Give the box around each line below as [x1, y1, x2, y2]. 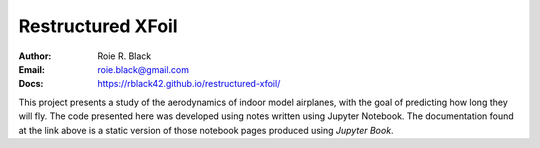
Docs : [18, 78, 44, 90]
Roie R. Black [97, 50, 152, 62]
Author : [18, 50, 52, 62]
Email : [18, 63, 45, 75]
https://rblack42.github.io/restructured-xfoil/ [97, 78, 281, 90]
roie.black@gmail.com [97, 63, 190, 75]
